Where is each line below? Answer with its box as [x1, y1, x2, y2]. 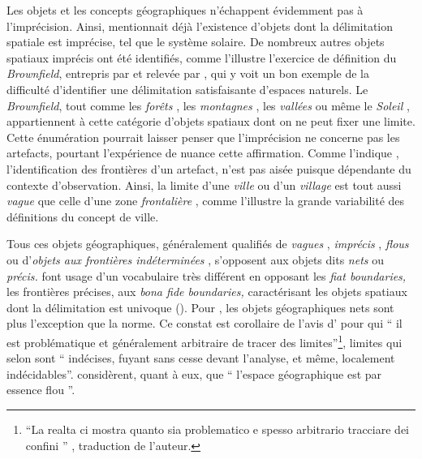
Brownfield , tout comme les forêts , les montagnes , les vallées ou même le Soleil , [6, 97, 410, 114]
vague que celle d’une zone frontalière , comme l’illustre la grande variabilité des [6, 192, 405, 209]
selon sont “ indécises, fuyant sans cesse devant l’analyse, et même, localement [6, 350, 395, 367]
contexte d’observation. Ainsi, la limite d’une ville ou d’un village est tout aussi [6, 176, 402, 193]
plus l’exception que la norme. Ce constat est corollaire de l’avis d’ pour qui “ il [6, 315, 403, 332]
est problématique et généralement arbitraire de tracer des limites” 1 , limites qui [6, 331, 403, 350]
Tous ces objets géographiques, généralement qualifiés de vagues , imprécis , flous [6, 235, 409, 252]
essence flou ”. [6, 381, 75, 398]
